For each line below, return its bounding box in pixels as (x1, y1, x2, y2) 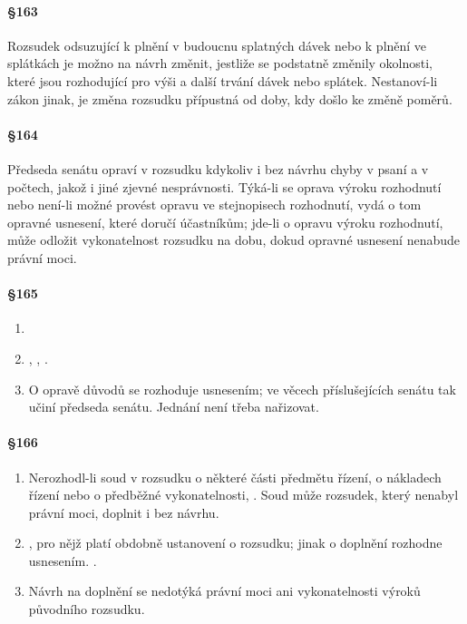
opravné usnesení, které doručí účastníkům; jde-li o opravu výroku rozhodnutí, (7, 212, 443, 231)
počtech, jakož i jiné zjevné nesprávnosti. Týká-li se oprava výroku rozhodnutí (7, 177, 442, 196)
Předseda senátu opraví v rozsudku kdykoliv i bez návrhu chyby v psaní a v (7, 159, 429, 178)
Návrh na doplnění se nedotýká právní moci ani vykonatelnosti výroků (28, 581, 421, 600)
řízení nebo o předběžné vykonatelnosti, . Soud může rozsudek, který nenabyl (28, 485, 459, 504)
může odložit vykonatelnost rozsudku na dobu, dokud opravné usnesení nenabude (7, 230, 460, 249)
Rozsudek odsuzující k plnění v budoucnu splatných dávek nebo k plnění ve (7, 35, 427, 54)
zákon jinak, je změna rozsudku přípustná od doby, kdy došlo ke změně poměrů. (7, 89, 452, 108)
